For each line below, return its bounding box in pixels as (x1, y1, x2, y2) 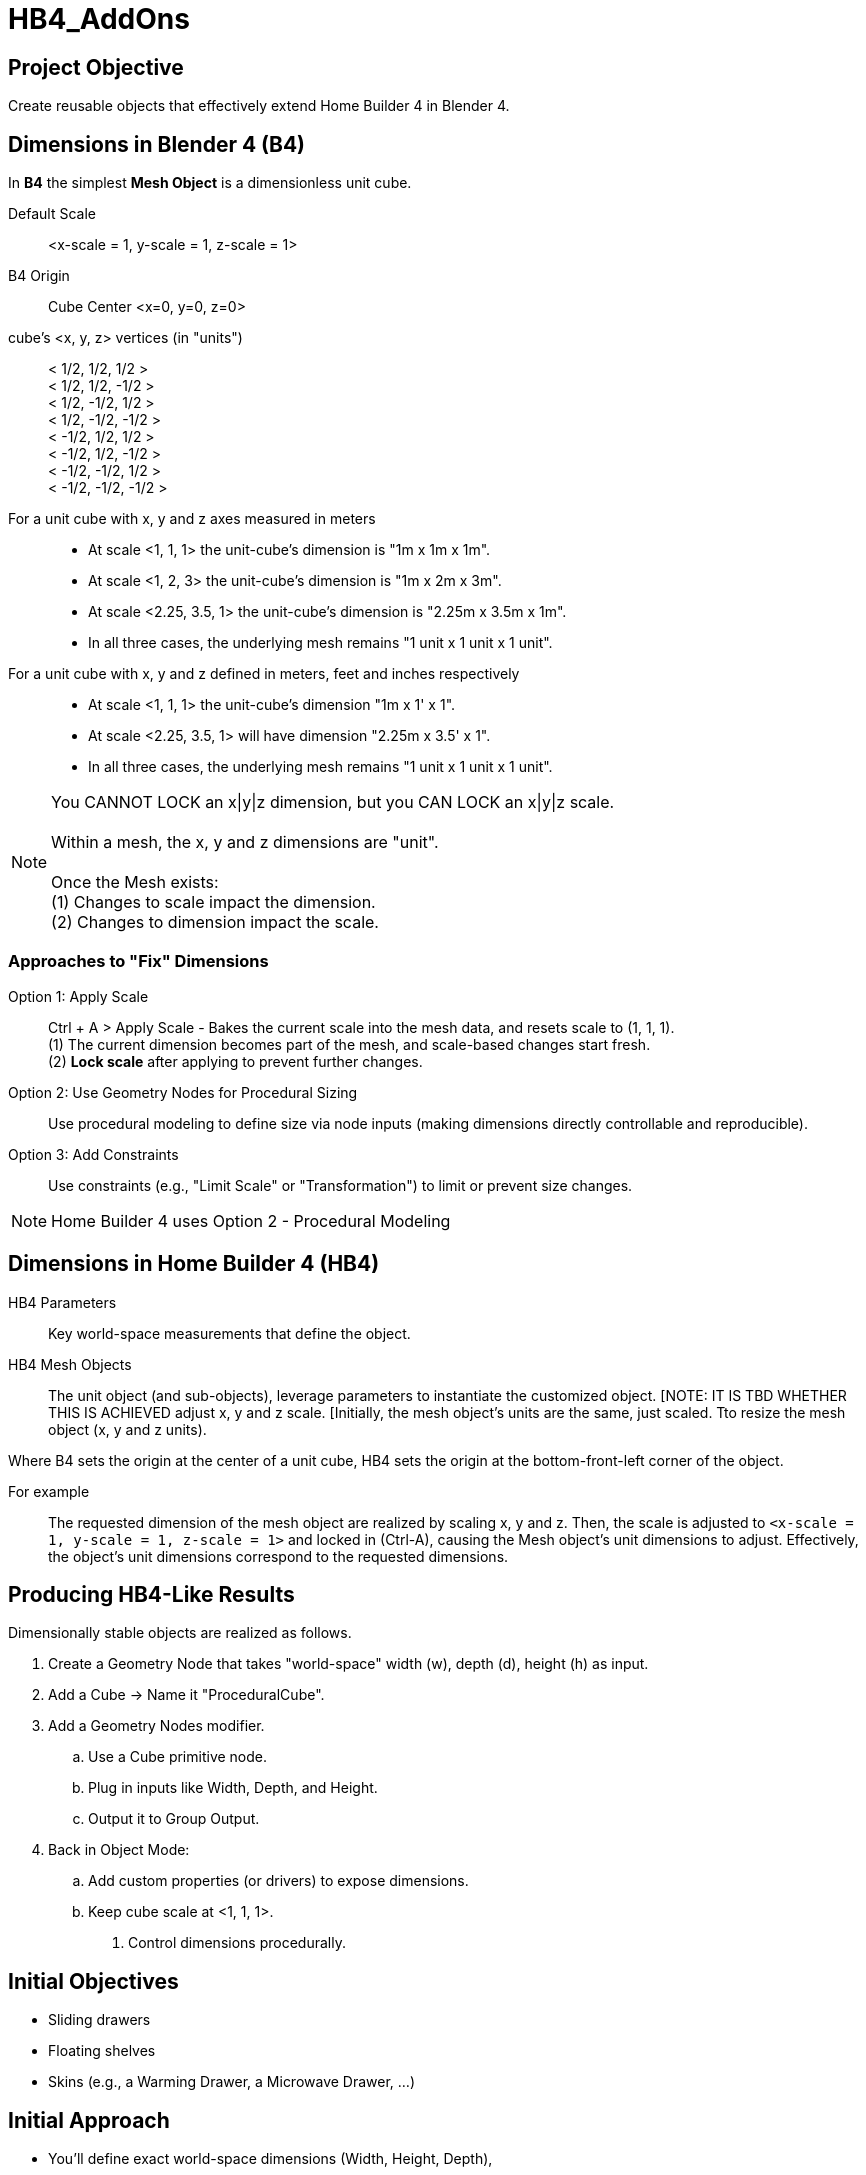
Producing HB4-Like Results (8, 1582, 295, 1608)
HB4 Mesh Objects (8, 1355, 132, 1373)
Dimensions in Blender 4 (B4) (8, 131, 306, 157)
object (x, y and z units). (48, 1420, 207, 1438)
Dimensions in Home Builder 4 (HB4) (8, 1251, 380, 1277)
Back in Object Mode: (48, 1841, 190, 1859)
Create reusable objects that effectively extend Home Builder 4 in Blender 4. (8, 97, 510, 115)
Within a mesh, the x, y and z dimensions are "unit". (51, 832, 439, 853)
